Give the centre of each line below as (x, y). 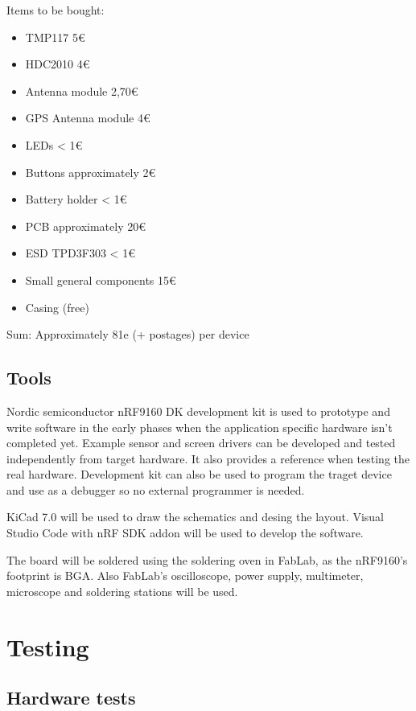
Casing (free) (57, 307)
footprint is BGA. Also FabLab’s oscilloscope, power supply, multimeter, (185, 575)
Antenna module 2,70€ (82, 90)
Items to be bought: (56, 10)
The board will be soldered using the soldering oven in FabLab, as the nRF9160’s (207, 559)
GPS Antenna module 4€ (88, 118)
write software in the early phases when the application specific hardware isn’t (200, 427)
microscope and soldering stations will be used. (122, 591)
